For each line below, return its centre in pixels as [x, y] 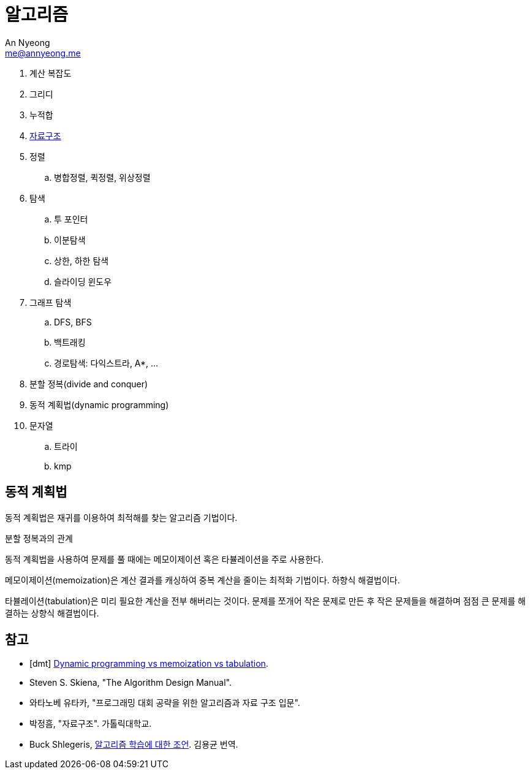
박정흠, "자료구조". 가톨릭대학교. [91, 724]
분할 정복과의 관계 [39, 538]
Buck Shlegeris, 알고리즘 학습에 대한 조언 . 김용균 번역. [134, 745]
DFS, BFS [73, 322]
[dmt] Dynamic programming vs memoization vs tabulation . [149, 664]
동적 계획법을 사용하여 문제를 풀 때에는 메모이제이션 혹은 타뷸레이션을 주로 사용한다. [164, 559]
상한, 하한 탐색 [81, 260]
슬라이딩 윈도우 [83, 281]
